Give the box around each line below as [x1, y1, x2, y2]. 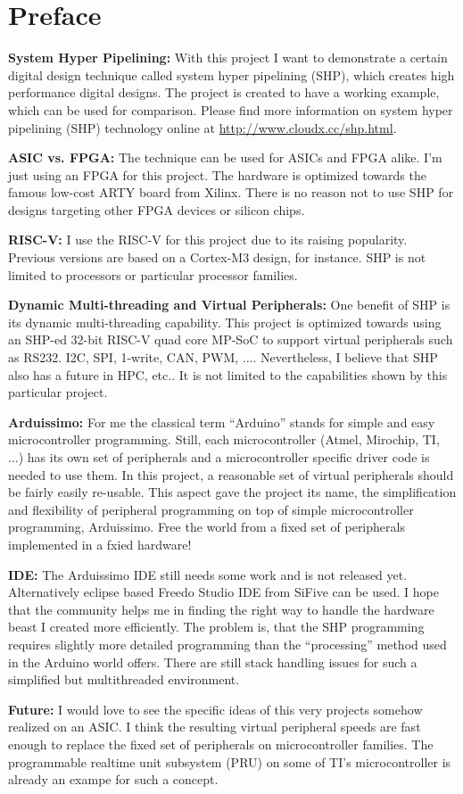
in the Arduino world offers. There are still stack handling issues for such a [8, 652, 418, 671]
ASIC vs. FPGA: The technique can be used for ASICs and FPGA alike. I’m [8, 148, 442, 167]
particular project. [8, 383, 108, 401]
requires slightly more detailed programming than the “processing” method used [8, 634, 447, 653]
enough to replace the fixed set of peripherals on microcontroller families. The [8, 734, 434, 753]
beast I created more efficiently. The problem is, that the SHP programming [8, 617, 425, 636]
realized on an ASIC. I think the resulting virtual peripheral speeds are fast [8, 717, 421, 736]
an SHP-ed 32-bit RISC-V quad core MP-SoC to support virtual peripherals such [8, 330, 453, 349]
